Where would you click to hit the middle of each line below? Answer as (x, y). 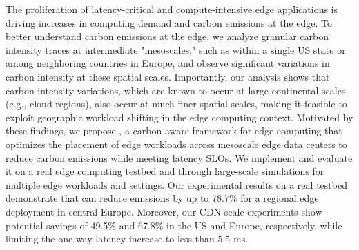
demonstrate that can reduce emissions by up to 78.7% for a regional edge (162, 198)
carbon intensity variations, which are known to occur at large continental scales (176, 90)
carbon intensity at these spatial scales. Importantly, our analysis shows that (168, 76)
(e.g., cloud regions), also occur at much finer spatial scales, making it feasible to (176, 104)
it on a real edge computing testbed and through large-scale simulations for (165, 171)
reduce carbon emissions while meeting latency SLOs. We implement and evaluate (179, 157)
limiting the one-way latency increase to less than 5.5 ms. (127, 239)
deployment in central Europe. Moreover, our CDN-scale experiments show (164, 211)
